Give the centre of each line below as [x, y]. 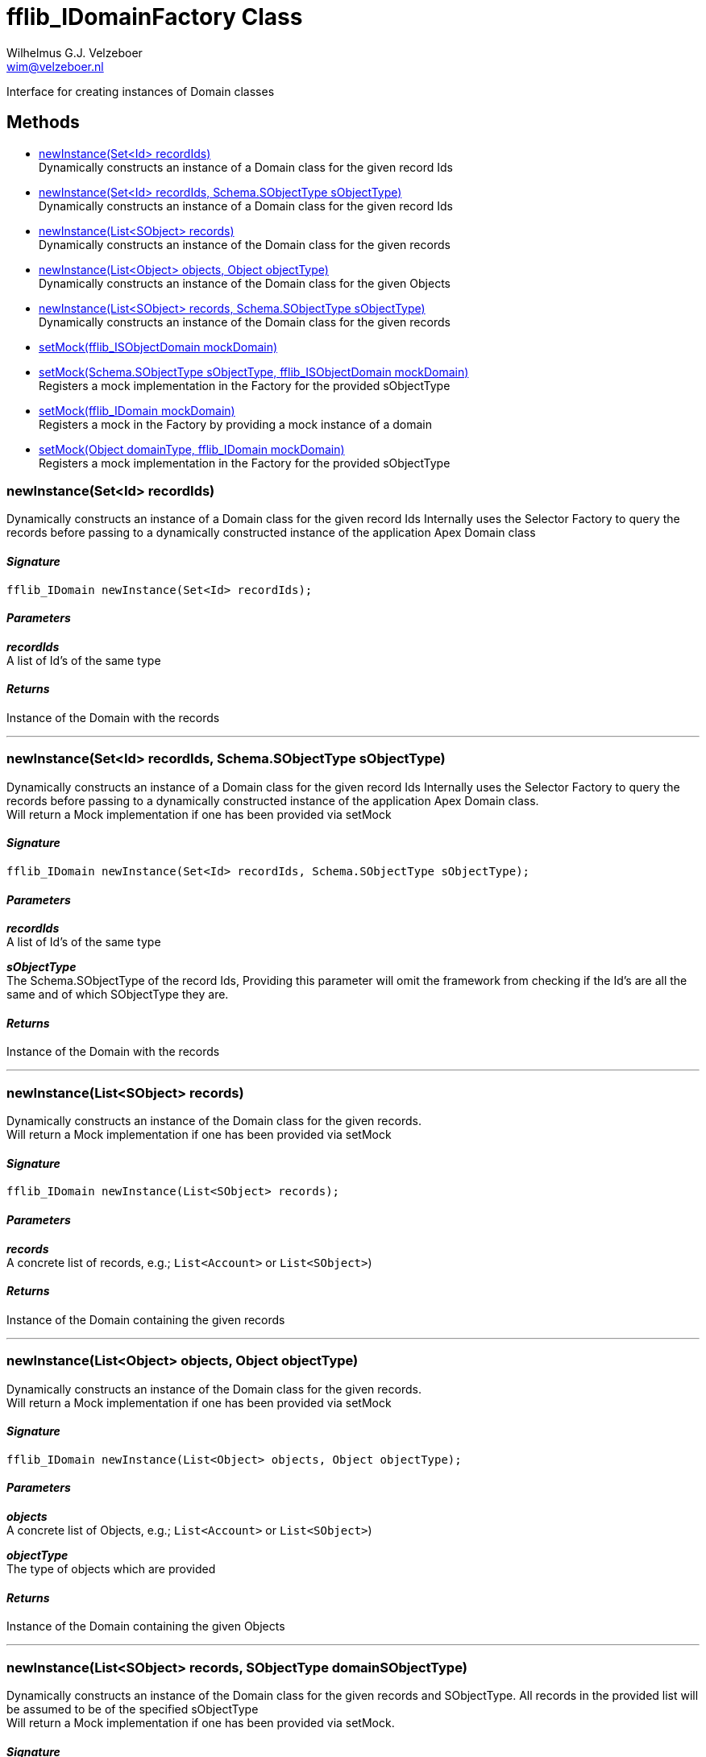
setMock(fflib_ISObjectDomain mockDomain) [158, 347]
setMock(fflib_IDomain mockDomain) [137, 410]
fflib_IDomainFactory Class [155, 17]
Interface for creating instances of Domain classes [141, 91]
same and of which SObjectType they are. [118, 995]
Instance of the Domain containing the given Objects [146, 1626]
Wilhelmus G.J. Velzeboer [75, 52]
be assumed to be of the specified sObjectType [133, 1709]
